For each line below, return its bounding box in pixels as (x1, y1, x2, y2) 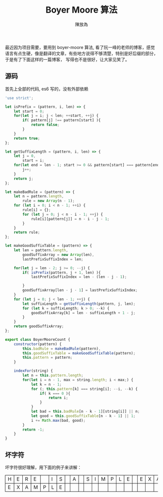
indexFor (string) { (14, 369, 53, 373)
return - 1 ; (22, 427, 45, 432)
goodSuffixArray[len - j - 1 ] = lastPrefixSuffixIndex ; (22, 288, 138, 293)
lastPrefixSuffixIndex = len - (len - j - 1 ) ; (31, 274, 127, 279)
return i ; (48, 396, 68, 401)
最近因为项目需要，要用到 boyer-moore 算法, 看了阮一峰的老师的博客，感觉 (5, 44, 155, 50)
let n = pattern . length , (14, 194, 64, 199)
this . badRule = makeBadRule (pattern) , (22, 346, 101, 351)
